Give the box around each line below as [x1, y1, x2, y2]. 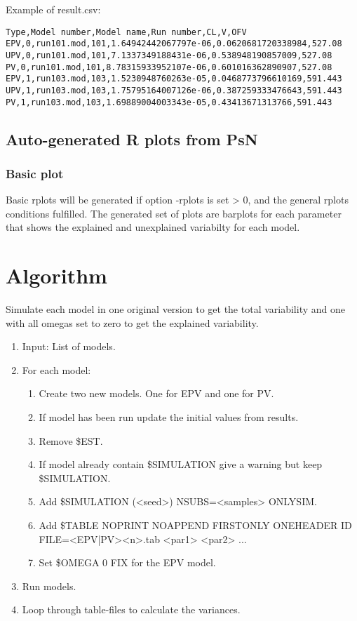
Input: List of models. [22, 339, 116, 354]
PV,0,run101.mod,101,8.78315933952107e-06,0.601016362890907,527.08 [6, 62, 332, 72]
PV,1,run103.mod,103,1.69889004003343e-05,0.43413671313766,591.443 [6, 97, 332, 107]
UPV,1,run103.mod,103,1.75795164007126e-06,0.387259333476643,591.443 [6, 85, 342, 95]
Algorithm [6, 261, 107, 290]
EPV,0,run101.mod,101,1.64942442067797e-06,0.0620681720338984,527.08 [6, 39, 342, 49]
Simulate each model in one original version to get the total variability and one [6, 302, 345, 316]
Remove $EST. [39, 433, 103, 448]
